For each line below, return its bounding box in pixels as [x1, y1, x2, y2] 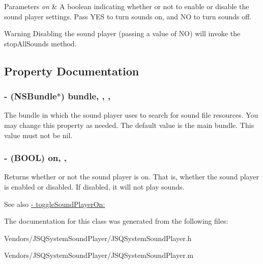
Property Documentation [4, 63, 139, 78]
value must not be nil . [4, 129, 73, 140]
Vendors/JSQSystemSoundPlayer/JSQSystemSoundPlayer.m [4, 250, 194, 260]
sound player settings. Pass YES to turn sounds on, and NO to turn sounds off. [4, 11, 252, 21]
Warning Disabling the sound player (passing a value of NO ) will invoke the [4, 28, 241, 39]
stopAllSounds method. [4, 38, 77, 48]
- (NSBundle [4, 90, 57, 102]
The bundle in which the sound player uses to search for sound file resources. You [4, 110, 258, 120]
